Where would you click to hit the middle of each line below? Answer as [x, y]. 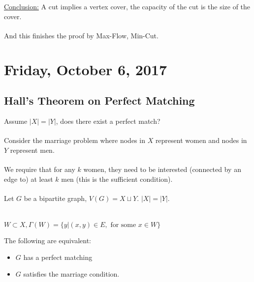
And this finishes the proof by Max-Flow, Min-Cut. [81, 35]
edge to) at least [29, 179]
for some [123, 225]
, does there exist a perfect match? [108, 121]
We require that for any [40, 169]
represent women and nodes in [201, 140]
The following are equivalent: [48, 240]
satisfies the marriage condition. [71, 273]
